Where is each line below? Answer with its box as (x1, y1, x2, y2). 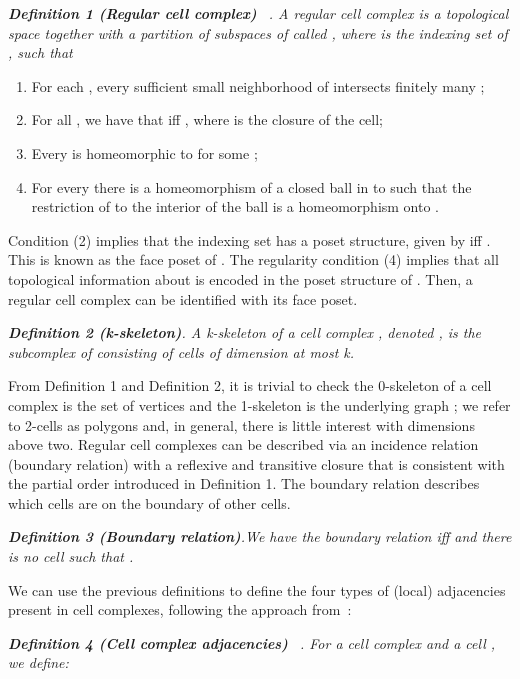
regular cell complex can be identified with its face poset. (8, 288, 358, 309)
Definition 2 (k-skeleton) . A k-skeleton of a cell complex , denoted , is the (8, 322, 482, 343)
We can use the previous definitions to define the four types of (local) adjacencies (8, 579, 506, 600)
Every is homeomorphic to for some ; (31, 142, 258, 163)
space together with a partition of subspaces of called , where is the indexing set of (8, 22, 508, 43)
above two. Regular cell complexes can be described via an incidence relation (8, 434, 479, 455)
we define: (8, 652, 69, 673)
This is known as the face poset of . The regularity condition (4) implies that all (8, 249, 499, 270)
